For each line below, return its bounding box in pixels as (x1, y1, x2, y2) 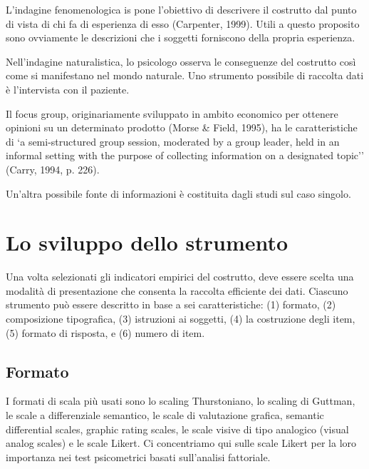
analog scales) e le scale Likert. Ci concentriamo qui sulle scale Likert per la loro (6, 435, 357, 450)
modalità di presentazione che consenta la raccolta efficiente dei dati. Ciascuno (6, 283, 348, 298)
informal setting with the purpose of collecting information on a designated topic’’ (6, 148, 364, 163)
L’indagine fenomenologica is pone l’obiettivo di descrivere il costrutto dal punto (6, 2, 357, 16)
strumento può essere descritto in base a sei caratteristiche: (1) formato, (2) (6, 297, 336, 312)
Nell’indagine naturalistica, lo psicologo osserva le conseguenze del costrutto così (6, 54, 356, 69)
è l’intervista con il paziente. (6, 81, 130, 96)
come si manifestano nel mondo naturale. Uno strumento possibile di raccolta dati (6, 68, 364, 83)
